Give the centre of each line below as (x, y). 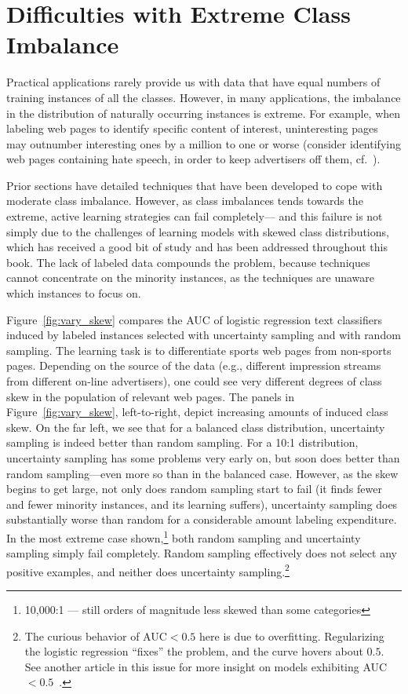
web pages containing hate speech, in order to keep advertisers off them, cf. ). (193, 159)
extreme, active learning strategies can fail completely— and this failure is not (195, 216)
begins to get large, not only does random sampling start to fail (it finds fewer (194, 489)
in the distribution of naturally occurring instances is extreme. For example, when (204, 113)
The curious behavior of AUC (96, 636)
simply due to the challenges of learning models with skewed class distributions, (198, 231)
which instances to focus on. (74, 293)
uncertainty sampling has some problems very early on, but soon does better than (203, 457)
